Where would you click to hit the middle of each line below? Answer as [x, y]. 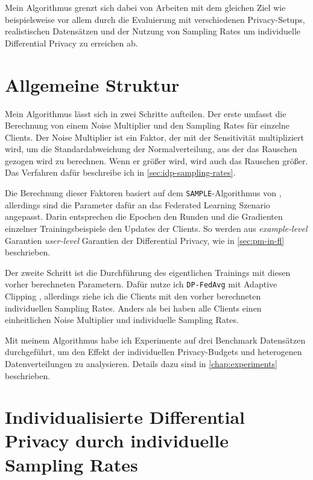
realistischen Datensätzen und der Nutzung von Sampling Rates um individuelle [153, 31]
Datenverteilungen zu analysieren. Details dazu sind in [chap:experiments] [141, 363]
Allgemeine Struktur [92, 84]
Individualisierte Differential [125, 417]
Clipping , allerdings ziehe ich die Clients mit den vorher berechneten [133, 296]
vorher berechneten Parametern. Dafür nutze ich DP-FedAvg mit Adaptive [141, 284]
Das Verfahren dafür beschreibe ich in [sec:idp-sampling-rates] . [120, 172]
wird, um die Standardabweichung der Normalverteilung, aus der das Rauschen [151, 149]
